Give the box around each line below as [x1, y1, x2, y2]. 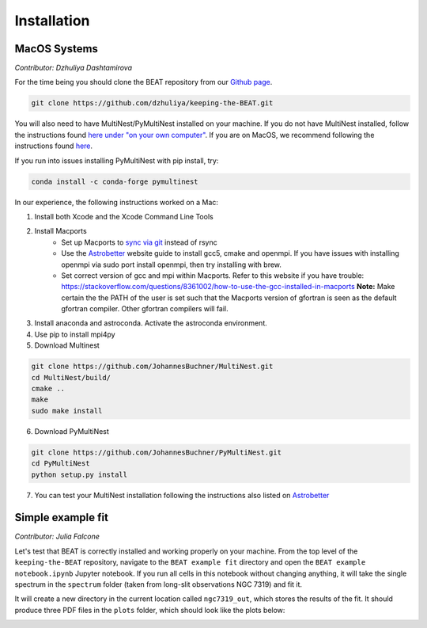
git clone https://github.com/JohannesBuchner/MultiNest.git [31, 362, 274, 371]
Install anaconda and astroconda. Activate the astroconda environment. [34, 318, 268, 328]
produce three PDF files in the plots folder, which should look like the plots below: [14, 605, 285, 615]
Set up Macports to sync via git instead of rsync [61, 238, 217, 247]
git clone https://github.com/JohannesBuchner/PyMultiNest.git [31, 447, 282, 457]
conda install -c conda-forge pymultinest [31, 177, 198, 186]
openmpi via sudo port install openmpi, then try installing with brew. [61, 260, 282, 269]
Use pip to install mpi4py [34, 329, 115, 339]
